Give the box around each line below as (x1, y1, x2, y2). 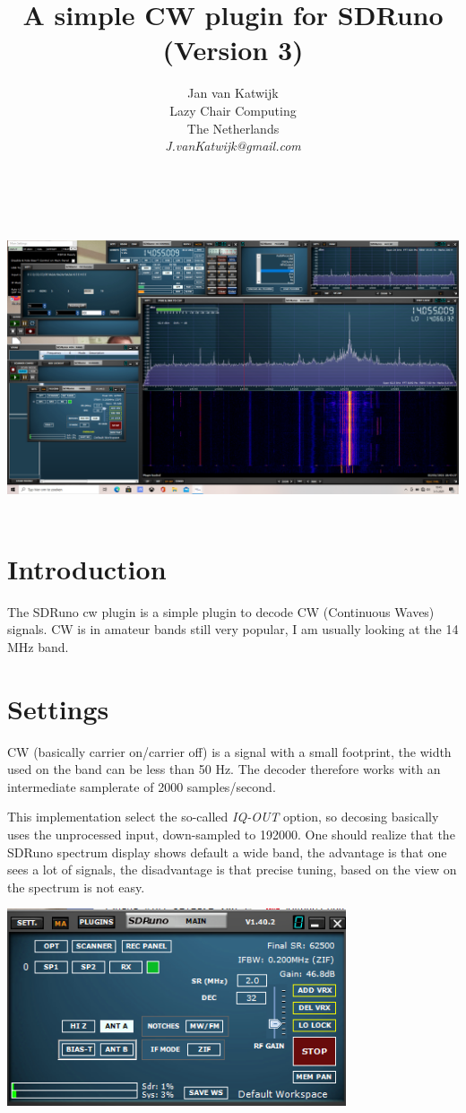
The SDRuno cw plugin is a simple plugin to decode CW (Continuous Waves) (7, 602, 435, 621)
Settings (7, 690, 109, 726)
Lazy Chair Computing (169, 100, 297, 119)
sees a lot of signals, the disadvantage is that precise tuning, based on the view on (7, 860, 457, 879)
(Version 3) (162, 31, 304, 68)
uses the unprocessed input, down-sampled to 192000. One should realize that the (7, 824, 455, 843)
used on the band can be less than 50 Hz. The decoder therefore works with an (7, 760, 441, 778)
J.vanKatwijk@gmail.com (165, 136, 301, 155)
